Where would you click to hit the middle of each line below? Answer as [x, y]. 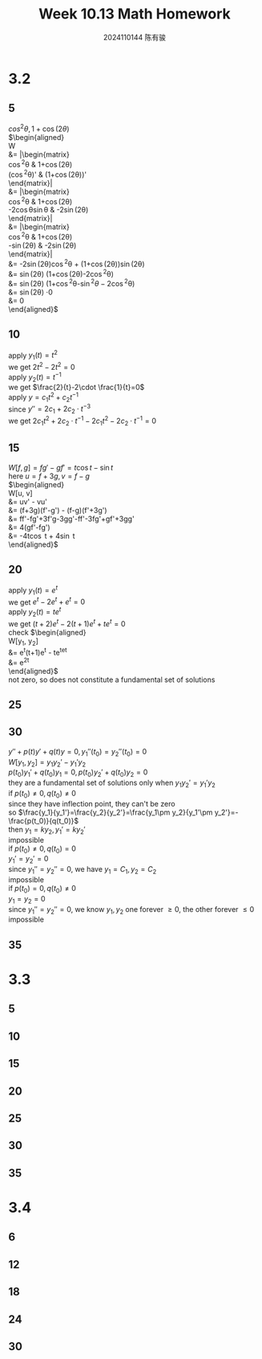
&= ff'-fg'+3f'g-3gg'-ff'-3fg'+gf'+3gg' [71, 519]
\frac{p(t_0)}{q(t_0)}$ [43, 820]
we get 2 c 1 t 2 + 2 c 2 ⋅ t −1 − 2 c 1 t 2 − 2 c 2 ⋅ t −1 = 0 [83, 421]
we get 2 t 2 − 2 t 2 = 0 [42, 366]
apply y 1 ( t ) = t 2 [33, 355]
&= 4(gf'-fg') [29, 527]
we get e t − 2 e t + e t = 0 [47, 601]
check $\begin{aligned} [47, 632]
